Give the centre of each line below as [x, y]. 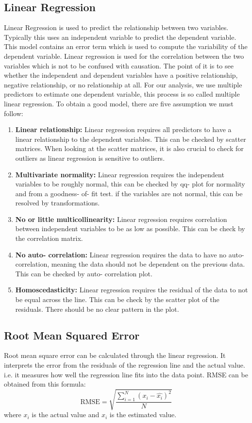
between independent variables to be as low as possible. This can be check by [130, 228]
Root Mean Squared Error [72, 335]
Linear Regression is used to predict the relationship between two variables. [116, 27]
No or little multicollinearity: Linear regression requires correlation [121, 219]
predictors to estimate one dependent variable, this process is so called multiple [122, 94]
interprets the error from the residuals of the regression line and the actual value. [125, 365]
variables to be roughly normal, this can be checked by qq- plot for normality [130, 184]
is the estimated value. [143, 415]
